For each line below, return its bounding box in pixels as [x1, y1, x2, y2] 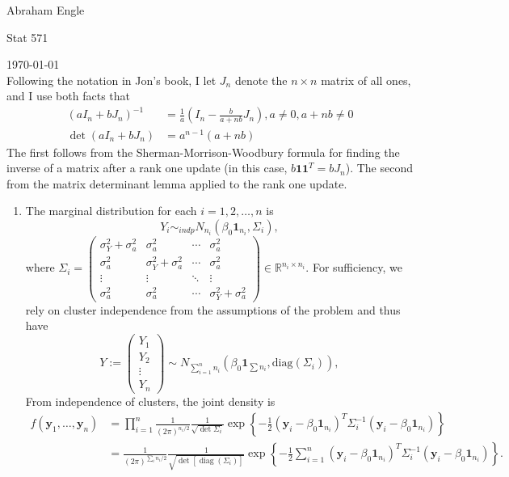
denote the [234, 71, 288, 88]
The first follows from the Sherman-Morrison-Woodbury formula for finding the [6, 143, 400, 160]
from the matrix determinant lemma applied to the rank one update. [6, 175, 347, 192]
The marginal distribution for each [25, 202, 197, 219]
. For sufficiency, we [305, 259, 403, 276]
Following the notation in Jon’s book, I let [6, 71, 217, 88]
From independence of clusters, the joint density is [25, 392, 276, 409]
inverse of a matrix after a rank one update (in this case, [6, 159, 288, 176]
